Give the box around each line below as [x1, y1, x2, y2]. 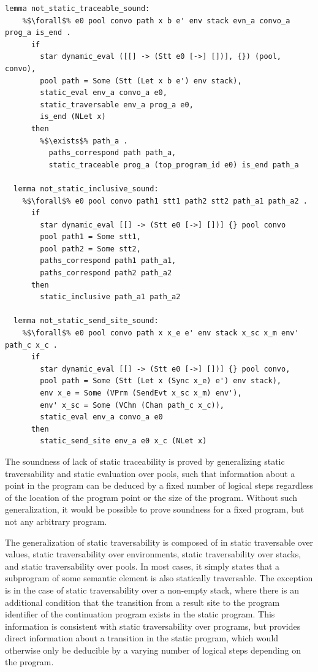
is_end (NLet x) [40, 112, 106, 121]
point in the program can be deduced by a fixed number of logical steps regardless [5, 479, 313, 492]
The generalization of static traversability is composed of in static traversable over [5, 535, 314, 548]
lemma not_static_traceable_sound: [5, 4, 150, 13]
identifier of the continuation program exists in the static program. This [5, 608, 275, 620]
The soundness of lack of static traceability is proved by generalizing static [5, 454, 285, 467]
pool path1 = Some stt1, [40, 232, 141, 242]
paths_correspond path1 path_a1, [40, 256, 176, 265]
